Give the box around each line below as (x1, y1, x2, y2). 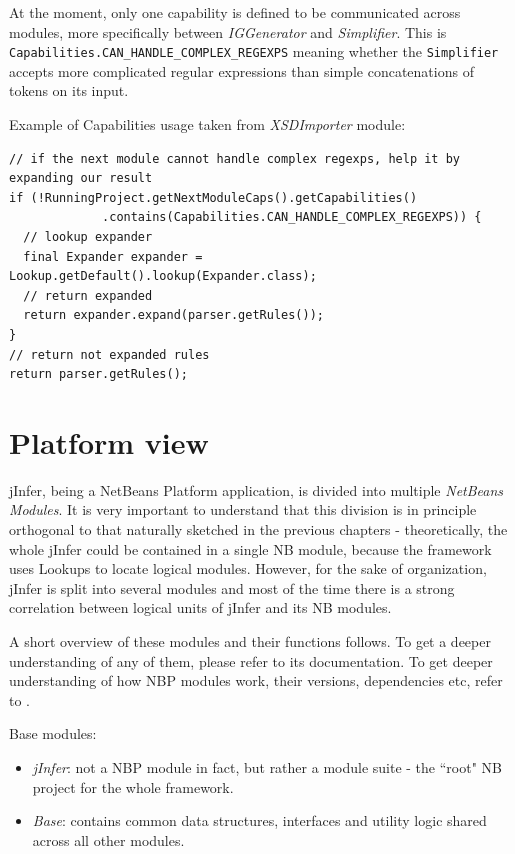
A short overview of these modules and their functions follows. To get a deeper (9, 631, 491, 652)
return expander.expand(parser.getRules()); (23, 308, 324, 323)
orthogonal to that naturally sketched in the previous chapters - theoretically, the (9, 519, 508, 540)
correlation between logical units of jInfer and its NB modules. (9, 597, 392, 618)
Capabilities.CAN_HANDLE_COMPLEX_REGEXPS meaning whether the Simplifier (9, 41, 499, 62)
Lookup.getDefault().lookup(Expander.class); (9, 269, 317, 284)
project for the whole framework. (32, 776, 234, 797)
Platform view (9, 421, 209, 462)
